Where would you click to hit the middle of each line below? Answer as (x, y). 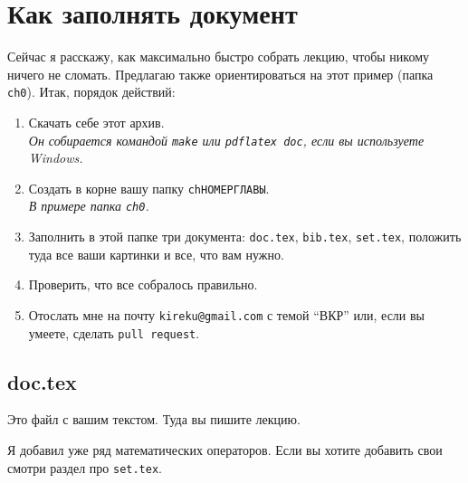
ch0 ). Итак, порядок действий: (91, 92)
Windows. (56, 158)
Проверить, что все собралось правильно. (143, 284)
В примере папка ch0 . (89, 206)
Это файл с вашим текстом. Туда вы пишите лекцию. (154, 419)
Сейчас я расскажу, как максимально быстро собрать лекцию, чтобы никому (219, 57)
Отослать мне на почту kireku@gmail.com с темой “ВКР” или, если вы (227, 314)
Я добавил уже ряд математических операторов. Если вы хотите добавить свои (225, 450)
